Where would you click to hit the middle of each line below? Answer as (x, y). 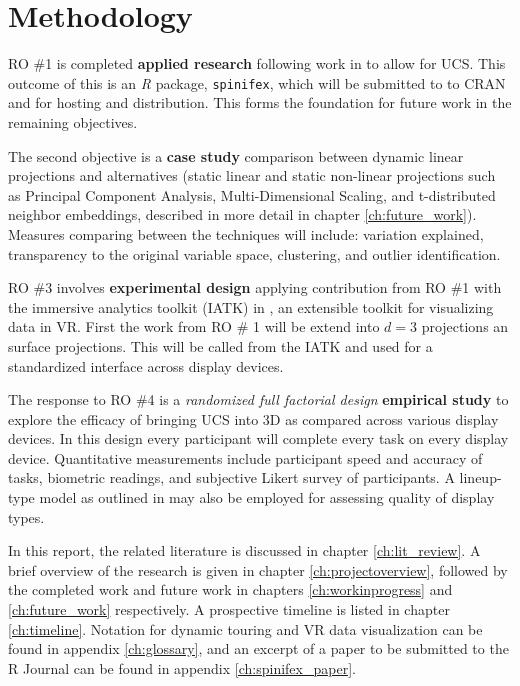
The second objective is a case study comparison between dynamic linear (236, 155)
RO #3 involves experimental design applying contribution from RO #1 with (255, 287)
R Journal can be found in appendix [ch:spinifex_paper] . (182, 667)
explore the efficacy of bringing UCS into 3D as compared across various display (253, 418)
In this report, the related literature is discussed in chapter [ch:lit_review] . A (244, 550)
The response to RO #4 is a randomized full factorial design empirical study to (258, 399)
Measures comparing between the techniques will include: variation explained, (246, 233)
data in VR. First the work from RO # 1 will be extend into (194, 326)
